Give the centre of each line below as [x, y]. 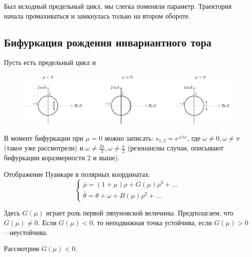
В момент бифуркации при [44, 138]
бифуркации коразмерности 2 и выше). [62, 158]
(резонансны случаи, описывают [175, 148]
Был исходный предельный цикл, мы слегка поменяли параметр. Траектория [118, 6]
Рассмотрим [22, 248]
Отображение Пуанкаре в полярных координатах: [77, 174]
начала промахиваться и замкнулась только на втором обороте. [97, 15]
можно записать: [129, 138]
